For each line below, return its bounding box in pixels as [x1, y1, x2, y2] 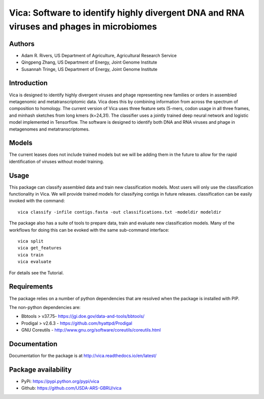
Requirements [9, 283, 53, 291]
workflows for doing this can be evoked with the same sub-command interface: [9, 227, 170, 233]
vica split [18, 239, 44, 244]
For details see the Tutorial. [9, 269, 64, 276]
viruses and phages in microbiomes [9, 21, 157, 32]
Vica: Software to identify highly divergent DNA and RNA [9, 7, 245, 18]
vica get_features [18, 245, 62, 251]
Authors [9, 40, 35, 48]
